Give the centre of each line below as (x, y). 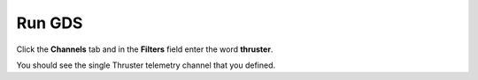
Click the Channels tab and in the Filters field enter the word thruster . (145, 49)
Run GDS (50, 23)
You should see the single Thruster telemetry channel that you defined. (146, 65)
